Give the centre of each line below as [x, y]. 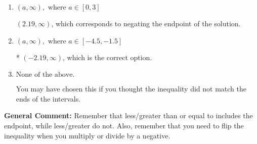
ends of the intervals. [48, 98]
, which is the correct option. [107, 57]
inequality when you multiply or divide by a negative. [87, 135]
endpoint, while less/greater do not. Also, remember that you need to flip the [124, 125]
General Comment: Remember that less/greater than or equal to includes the [128, 115]
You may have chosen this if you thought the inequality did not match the [131, 89]
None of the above [44, 75]
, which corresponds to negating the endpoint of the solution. [146, 23]
